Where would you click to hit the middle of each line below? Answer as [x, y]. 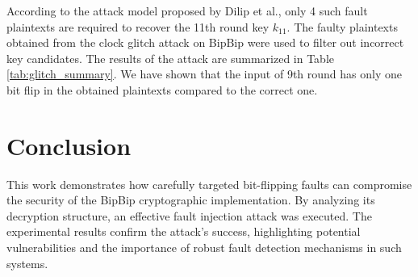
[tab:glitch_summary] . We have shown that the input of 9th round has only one [204, 74]
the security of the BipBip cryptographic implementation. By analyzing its [191, 200]
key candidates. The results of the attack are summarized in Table [170, 58]
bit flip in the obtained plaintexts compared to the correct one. [162, 89]
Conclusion [69, 145]
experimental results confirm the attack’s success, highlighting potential [184, 231]
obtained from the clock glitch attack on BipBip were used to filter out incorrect [205, 42]
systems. [27, 263]
